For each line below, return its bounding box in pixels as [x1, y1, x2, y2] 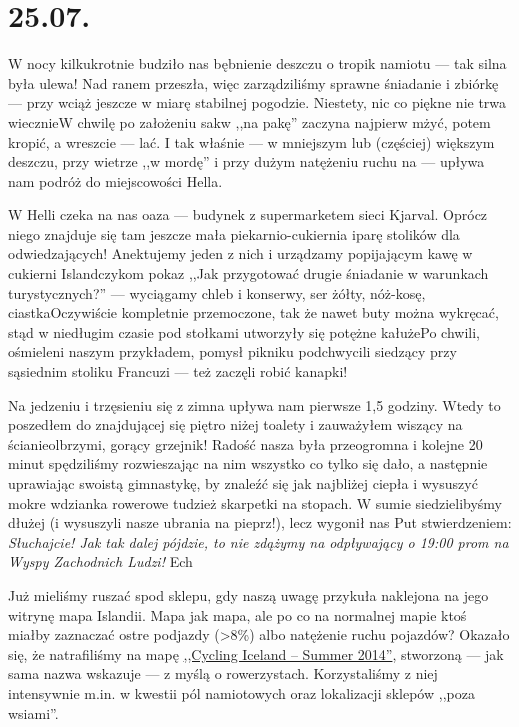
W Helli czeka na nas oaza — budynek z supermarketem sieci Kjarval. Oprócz [8, 204, 488, 225]
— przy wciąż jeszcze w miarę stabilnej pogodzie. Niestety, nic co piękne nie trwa [8, 92, 507, 113]
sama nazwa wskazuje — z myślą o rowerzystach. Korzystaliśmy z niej [8, 663, 438, 684]
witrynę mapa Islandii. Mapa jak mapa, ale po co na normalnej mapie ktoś [8, 604, 467, 625]
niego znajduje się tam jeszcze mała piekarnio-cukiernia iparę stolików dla [8, 223, 460, 244]
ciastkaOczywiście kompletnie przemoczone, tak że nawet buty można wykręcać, [8, 302, 499, 323]
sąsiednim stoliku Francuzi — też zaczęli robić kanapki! [8, 361, 348, 382]
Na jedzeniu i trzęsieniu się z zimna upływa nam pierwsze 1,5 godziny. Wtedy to [8, 394, 501, 415]
